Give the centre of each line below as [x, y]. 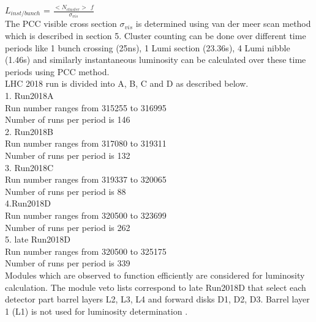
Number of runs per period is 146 [68, 119]
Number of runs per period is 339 [68, 263]
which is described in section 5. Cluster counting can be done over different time [156, 36]
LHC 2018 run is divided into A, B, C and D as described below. [127, 83]
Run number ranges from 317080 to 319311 [86, 143]
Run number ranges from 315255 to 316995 [86, 107]
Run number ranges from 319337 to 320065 [86, 179]
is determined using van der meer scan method [223, 24]
